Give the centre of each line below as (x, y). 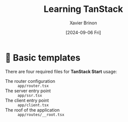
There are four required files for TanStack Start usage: (61, 71)
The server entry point (28, 91)
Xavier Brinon (83, 23)
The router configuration (30, 81)
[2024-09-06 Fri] (83, 32)
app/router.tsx (33, 86)
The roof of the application (32, 110)
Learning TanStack (83, 9)
